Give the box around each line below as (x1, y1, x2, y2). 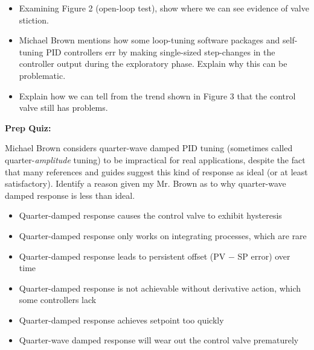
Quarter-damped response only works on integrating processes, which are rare (19, 229, 307, 242)
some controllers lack (19, 293, 97, 306)
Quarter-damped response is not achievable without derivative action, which (19, 281, 301, 294)
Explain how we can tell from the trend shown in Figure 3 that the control (19, 89, 296, 102)
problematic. (19, 69, 66, 81)
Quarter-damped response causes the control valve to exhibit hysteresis (19, 209, 282, 222)
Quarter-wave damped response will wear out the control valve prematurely (19, 334, 299, 346)
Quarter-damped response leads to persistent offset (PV (19, 249, 226, 262)
